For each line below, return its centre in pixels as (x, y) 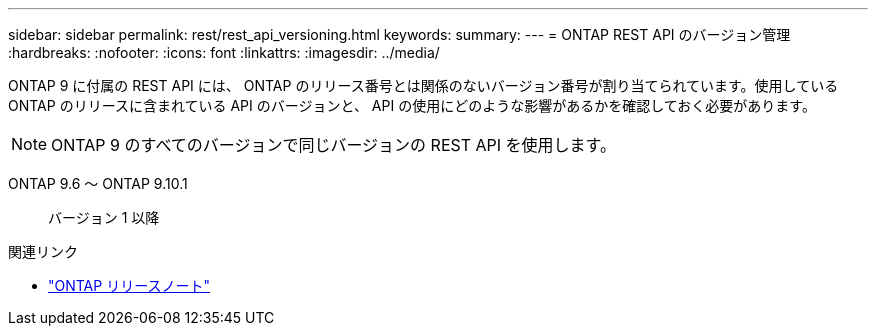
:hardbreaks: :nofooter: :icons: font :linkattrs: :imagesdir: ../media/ (224, 52)
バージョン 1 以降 (104, 217)
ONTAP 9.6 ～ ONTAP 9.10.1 (98, 183)
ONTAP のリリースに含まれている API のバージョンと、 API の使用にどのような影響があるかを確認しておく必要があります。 (412, 105)
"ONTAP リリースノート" (129, 285)
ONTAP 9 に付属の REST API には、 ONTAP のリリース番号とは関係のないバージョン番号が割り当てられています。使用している (423, 85)
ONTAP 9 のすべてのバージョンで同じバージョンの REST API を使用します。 (333, 145)
